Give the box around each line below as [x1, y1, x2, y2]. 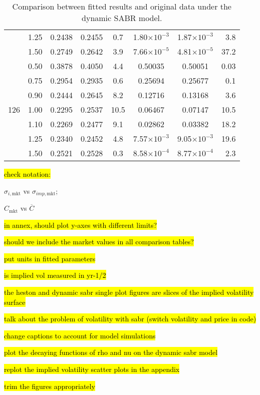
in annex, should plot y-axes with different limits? [4, 219, 157, 230]
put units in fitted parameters [4, 253, 96, 263]
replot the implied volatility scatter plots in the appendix [4, 363, 180, 374]
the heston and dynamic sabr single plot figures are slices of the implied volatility [4, 287, 254, 297]
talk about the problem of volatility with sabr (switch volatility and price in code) [4, 313, 256, 324]
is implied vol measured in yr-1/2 [4, 270, 106, 280]
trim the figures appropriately [4, 380, 95, 391]
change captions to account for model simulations [4, 330, 156, 340]
